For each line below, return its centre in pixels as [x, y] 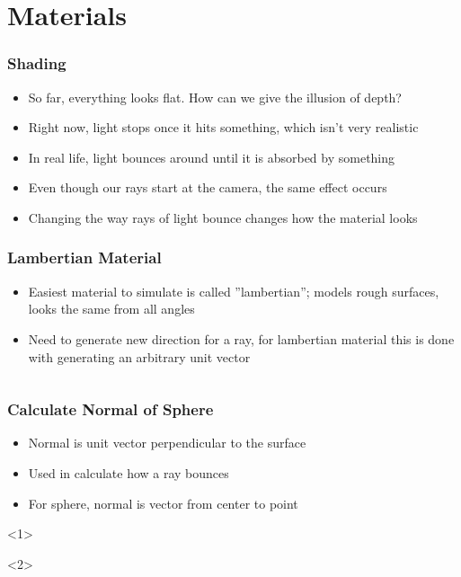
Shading [37, 63]
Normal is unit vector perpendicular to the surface [167, 443]
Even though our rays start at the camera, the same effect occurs [208, 187]
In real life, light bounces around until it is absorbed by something [212, 157]
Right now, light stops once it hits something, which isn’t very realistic [223, 127]
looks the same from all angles [111, 309]
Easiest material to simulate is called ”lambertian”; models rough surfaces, [234, 291]
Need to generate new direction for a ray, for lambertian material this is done [241, 338]
